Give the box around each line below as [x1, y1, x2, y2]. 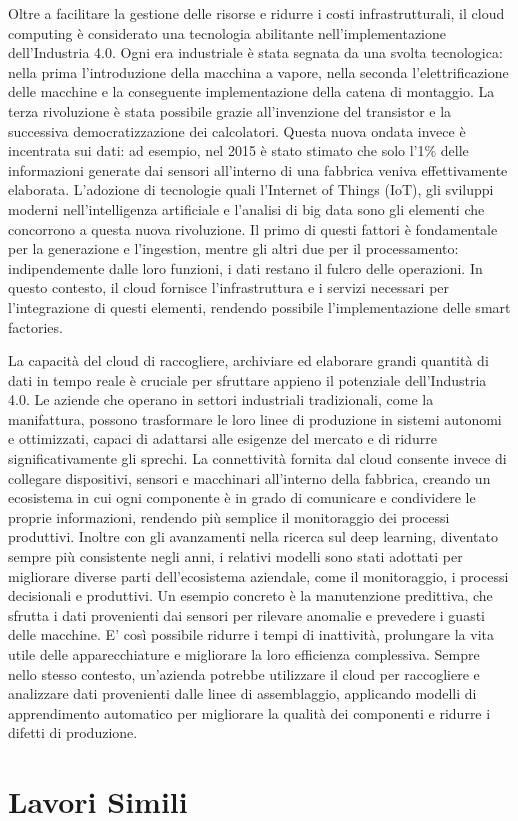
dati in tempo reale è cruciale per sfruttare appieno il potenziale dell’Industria [8, 369, 487, 390]
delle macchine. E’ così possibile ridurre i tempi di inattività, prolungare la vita [8, 624, 494, 645]
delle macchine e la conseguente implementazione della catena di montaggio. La [8, 81, 495, 102]
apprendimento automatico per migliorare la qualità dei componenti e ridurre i [8, 702, 491, 723]
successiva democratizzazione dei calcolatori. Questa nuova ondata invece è [8, 120, 466, 141]
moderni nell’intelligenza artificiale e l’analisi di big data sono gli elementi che [8, 198, 485, 219]
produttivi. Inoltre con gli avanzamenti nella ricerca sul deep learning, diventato [8, 526, 498, 547]
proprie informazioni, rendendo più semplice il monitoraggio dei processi [8, 506, 450, 527]
